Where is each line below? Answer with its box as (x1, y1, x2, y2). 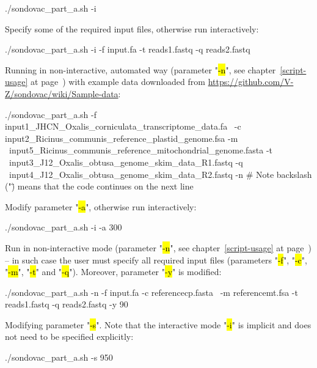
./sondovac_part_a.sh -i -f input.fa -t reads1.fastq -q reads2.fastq (5, 43, 250, 56)
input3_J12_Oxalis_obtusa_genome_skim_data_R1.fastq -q (9, 155, 243, 168)
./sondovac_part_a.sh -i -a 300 (5, 221, 122, 234)
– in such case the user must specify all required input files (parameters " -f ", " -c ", (5, 253, 307, 266)
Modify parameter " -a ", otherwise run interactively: (5, 200, 197, 213)
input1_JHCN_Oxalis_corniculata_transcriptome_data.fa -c (5, 120, 241, 133)
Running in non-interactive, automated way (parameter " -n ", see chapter (5, 63, 276, 76)
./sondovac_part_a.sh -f (5, 108, 97, 120)
